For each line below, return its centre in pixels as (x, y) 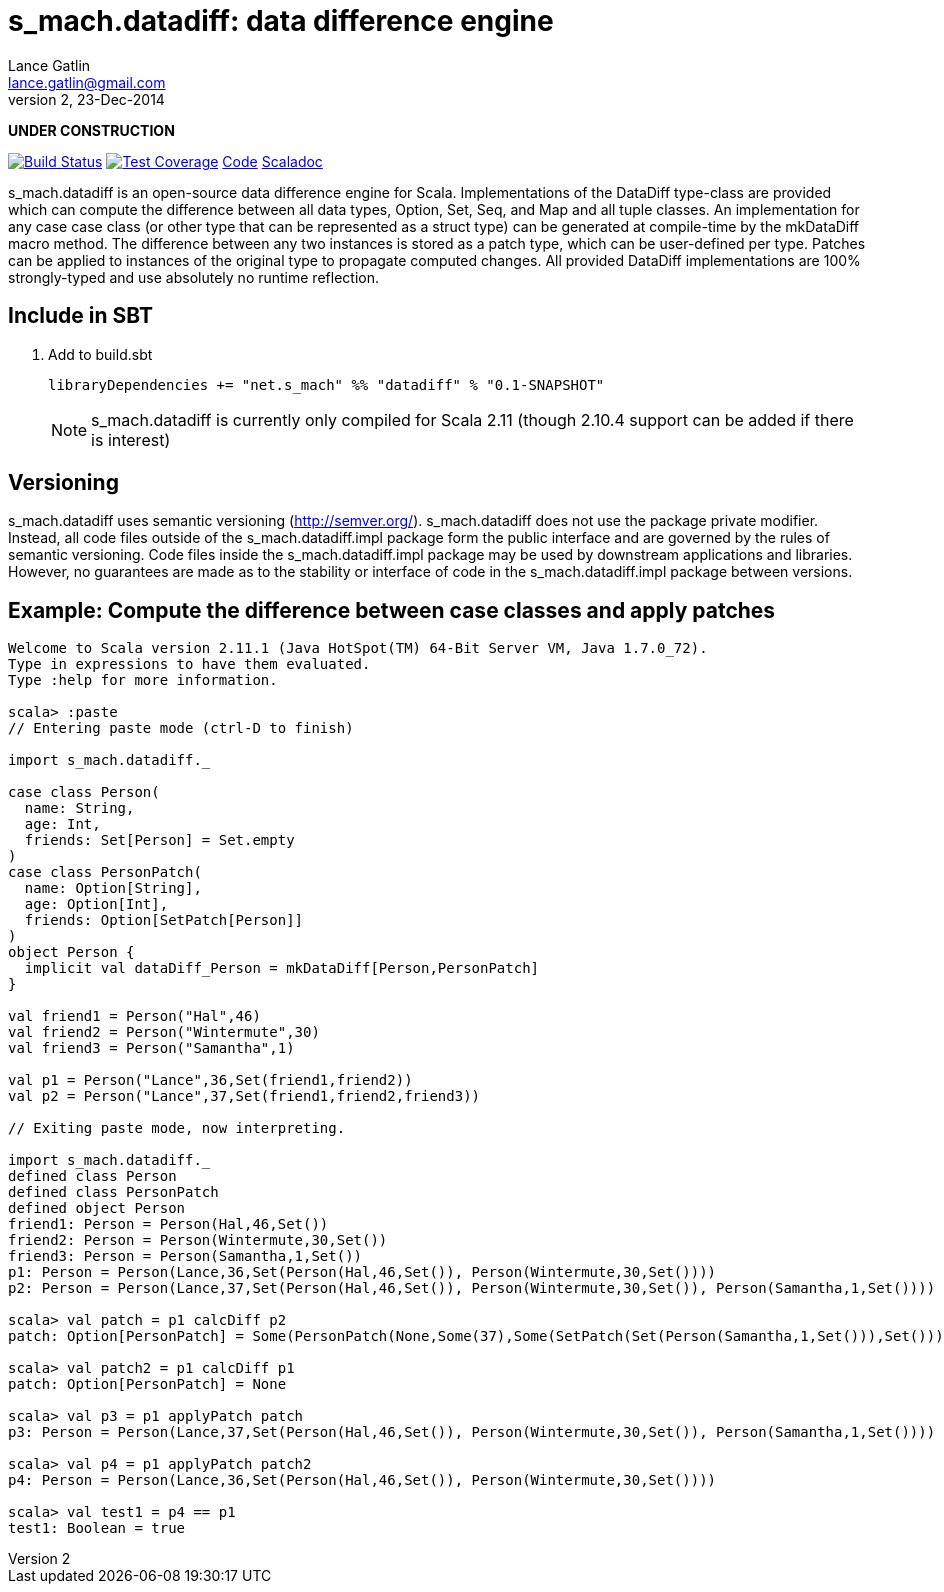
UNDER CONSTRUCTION (91, 130)
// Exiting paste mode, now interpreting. (177, 1128)
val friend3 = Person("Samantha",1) (151, 1048)
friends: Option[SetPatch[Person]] (164, 920)
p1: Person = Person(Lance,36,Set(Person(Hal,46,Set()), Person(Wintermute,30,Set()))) (362, 1272)
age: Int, (62, 824)
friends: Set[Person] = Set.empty (159, 840)
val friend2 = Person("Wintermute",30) (164, 1032)
